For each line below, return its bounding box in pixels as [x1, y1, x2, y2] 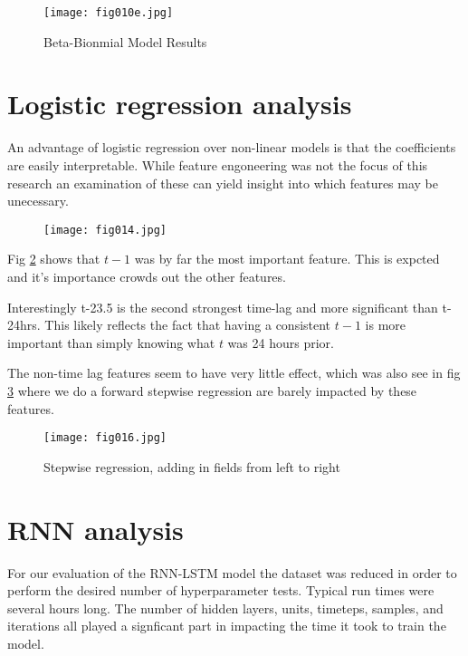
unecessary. [7, 191, 69, 210]
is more [365, 315, 406, 334]
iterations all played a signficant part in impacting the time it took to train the [7, 616, 446, 635]
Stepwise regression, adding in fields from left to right [43, 457, 340, 476]
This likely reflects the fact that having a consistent [44, 315, 331, 334]
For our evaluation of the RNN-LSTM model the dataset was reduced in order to [7, 563, 457, 582]
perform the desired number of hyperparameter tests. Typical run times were [7, 581, 435, 600]
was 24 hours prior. [227, 333, 334, 352]
